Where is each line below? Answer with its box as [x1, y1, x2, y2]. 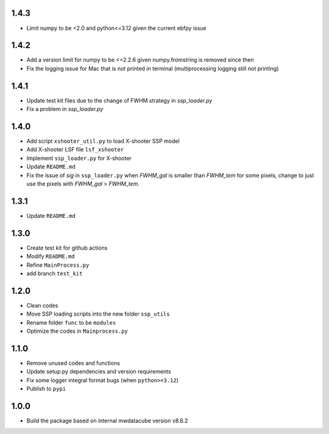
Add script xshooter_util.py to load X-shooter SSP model [26, 137, 180, 145]
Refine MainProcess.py [26, 261, 90, 269]
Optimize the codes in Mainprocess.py [26, 327, 128, 335]
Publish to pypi [26, 385, 66, 392]
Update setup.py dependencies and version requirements [26, 368, 171, 375]
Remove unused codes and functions [26, 359, 120, 366]
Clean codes [26, 302, 58, 309]
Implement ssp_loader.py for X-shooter [26, 154, 132, 162]
